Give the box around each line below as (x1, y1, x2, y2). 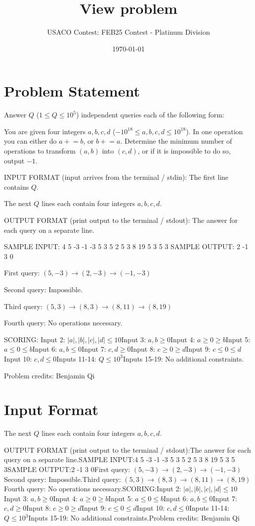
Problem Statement (4, 81, 140, 101)
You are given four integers (4, 126, 86, 136)
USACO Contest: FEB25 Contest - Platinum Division (47, 27, 210, 37)
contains (4, 181, 29, 192)
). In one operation (186, 126, 243, 136)
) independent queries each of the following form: (76, 109, 224, 120)
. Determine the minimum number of (120, 136, 232, 146)
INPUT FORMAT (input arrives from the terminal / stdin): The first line (4, 172, 229, 182)
